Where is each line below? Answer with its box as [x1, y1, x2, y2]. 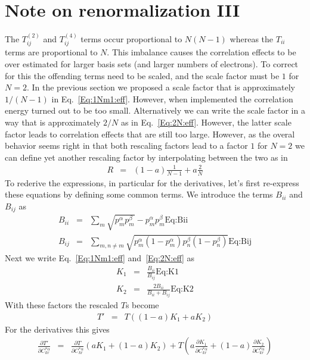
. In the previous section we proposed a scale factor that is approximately [26, 81, 295, 93]
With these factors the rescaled [5, 298, 119, 311]
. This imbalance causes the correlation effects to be [107, 46, 296, 58]
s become [125, 298, 159, 311]
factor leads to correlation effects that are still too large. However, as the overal [5, 127, 295, 140]
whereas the [230, 32, 274, 45]
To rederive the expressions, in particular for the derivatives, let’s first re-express [5, 176, 299, 189]
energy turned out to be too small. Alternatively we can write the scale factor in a [5, 104, 305, 117]
